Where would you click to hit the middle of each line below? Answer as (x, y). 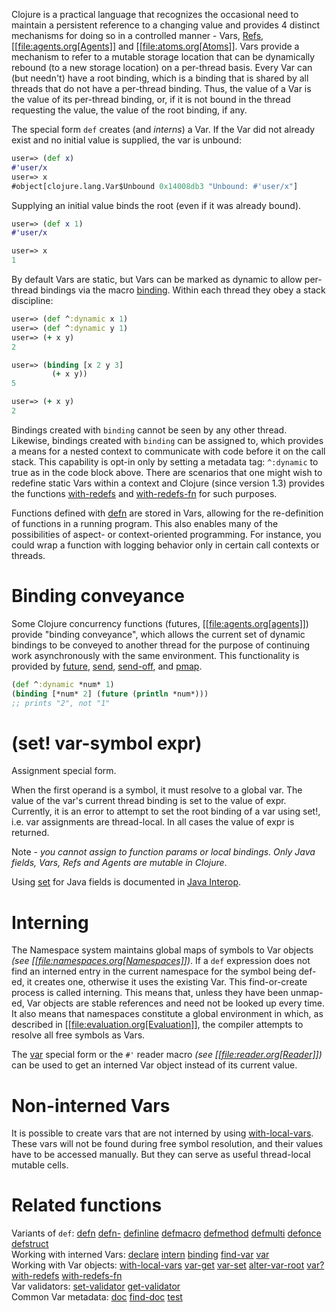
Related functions (87, 1205)
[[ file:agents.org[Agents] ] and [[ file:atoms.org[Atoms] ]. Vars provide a (155, 46)
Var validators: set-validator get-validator (96, 1286)
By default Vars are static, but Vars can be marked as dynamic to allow (157, 279)
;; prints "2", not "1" (61, 703)
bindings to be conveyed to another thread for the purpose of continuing (161, 645)
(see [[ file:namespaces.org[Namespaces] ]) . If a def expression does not (161, 961)
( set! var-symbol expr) (107, 743)
